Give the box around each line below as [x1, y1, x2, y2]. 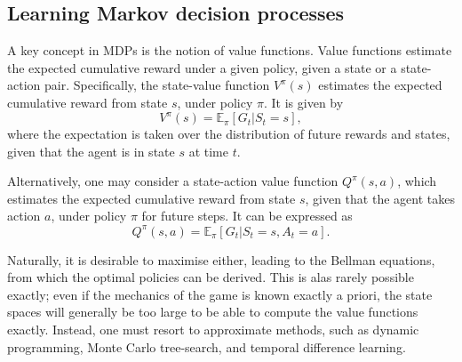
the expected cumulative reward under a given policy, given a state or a [7, 58, 397, 76]
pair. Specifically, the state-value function [44, 76, 270, 94]
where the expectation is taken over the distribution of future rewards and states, [7, 125, 450, 143]
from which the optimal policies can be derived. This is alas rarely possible [7, 268, 414, 286]
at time [188, 141, 228, 160]
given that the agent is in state [7, 141, 175, 160]
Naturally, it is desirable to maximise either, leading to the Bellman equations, [7, 250, 435, 269]
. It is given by [263, 93, 344, 111]
